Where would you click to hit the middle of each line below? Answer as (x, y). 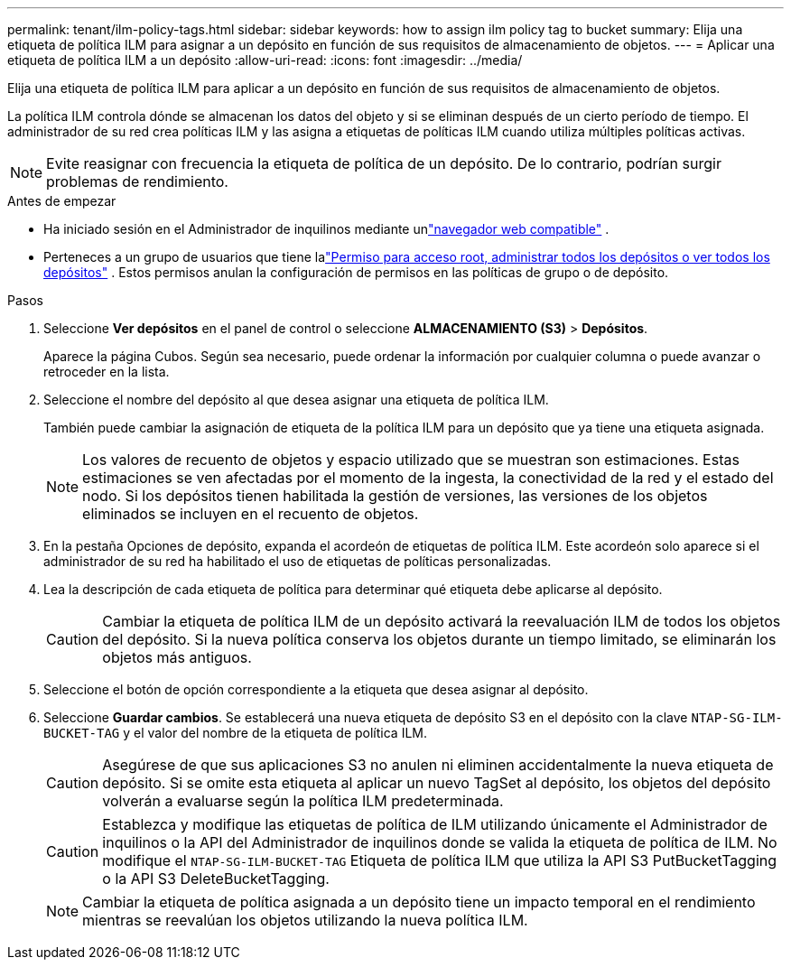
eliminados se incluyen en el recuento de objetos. (251, 514)
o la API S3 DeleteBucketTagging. (216, 879)
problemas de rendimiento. (137, 181)
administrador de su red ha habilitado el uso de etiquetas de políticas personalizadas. (298, 561)
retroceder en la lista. (107, 372)
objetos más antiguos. (177, 657)
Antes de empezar (62, 201)
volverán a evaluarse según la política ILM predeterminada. (303, 801)
